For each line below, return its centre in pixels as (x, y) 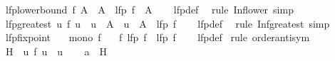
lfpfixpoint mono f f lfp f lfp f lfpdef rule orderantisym (158, 37)
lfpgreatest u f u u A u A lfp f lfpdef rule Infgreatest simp (167, 23)
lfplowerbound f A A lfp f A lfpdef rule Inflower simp (149, 9)
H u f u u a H (56, 51)
